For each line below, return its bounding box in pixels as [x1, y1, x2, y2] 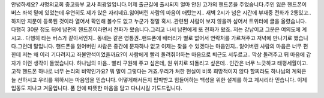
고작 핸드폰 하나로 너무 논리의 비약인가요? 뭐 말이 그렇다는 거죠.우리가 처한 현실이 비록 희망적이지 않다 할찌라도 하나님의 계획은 [11, 68, 307, 75]
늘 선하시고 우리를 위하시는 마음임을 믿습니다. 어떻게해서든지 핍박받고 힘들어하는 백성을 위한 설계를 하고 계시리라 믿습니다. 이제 [11, 76, 307, 83]
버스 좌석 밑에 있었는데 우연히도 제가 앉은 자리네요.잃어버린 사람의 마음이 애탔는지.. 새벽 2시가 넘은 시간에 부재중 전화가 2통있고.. [11, 9, 311, 16]
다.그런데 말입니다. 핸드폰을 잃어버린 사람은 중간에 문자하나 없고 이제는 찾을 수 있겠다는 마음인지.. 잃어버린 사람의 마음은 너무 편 [11, 42, 308, 50]
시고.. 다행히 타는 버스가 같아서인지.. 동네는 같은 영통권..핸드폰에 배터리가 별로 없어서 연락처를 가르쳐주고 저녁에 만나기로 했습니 [11, 34, 308, 41]
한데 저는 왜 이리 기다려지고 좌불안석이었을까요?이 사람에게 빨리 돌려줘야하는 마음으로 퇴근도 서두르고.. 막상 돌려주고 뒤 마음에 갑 [11, 51, 311, 58]
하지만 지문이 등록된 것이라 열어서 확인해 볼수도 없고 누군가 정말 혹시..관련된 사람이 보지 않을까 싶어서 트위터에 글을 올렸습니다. [11, 17, 307, 24]
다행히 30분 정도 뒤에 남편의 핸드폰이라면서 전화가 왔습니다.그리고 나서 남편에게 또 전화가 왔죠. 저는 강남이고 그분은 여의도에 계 [11, 26, 307, 33]
